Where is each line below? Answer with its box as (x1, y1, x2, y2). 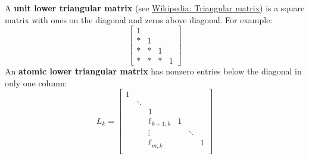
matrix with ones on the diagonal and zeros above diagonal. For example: (5, 13, 273, 26)
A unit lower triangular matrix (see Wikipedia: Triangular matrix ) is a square (5, 2, 305, 14)
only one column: (5, 76, 67, 89)
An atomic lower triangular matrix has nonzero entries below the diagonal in (5, 65, 302, 77)
